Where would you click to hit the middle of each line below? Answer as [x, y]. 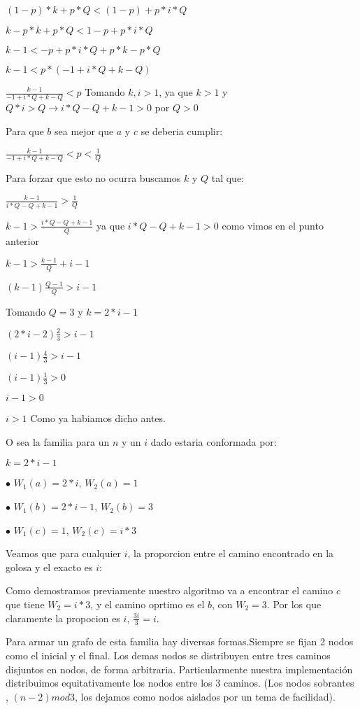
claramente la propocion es [63, 618]
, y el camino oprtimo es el [147, 604]
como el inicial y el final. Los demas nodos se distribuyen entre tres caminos [168, 655]
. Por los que [294, 604]
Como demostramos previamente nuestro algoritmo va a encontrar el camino [170, 590]
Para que [25, 131]
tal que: [228, 178]
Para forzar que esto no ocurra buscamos [93, 178]
